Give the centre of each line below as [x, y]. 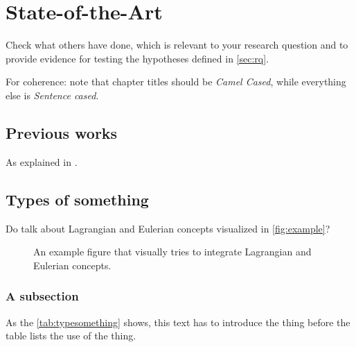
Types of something [77, 199]
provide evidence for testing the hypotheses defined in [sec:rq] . [137, 58]
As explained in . [42, 161]
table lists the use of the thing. [71, 336]
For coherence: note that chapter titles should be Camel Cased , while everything [176, 82]
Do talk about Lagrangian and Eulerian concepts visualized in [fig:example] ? [168, 228]
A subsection [42, 296]
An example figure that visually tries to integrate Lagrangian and [172, 252]
